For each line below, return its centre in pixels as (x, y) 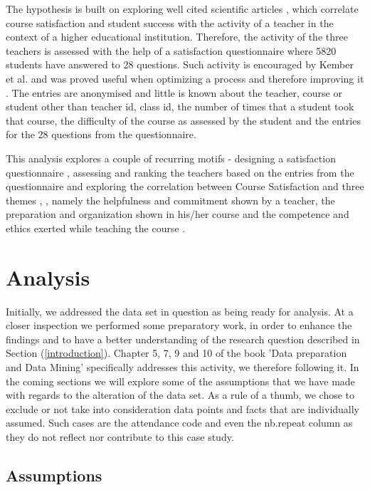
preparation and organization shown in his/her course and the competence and (178, 214)
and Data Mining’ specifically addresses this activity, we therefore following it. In (183, 367)
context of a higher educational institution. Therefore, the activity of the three (177, 37)
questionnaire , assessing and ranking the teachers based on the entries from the (180, 172)
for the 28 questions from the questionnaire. (101, 134)
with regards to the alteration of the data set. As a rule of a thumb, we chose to (180, 395)
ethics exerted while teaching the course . (96, 228)
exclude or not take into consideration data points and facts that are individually (183, 408)
